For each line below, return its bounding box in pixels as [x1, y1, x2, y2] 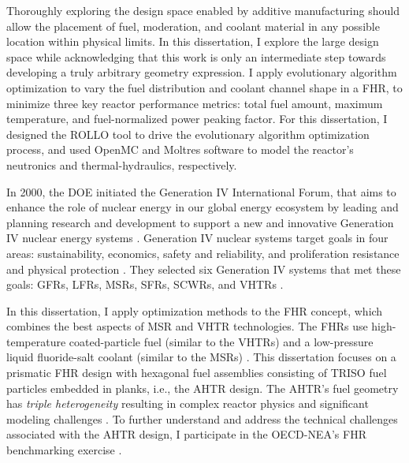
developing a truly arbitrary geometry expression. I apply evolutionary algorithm [6, 64, 397, 80]
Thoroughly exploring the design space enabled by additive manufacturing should [6, 2, 400, 18]
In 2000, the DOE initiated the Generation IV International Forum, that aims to [6, 183, 396, 200]
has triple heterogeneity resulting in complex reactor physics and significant [6, 395, 369, 412]
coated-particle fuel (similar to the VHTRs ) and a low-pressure [69, 333, 374, 349]
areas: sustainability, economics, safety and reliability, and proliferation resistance [6, 245, 400, 261]
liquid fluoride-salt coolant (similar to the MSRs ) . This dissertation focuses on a [6, 349, 396, 365]
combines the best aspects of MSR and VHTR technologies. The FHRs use [6, 318, 368, 334]
